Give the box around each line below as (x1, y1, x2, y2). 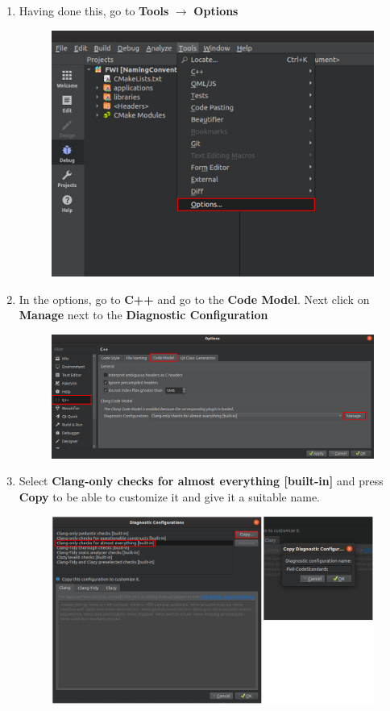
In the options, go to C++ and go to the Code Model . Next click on (19, 290, 370, 307)
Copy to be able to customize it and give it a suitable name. (19, 488, 320, 505)
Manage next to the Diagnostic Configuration (19, 306, 268, 323)
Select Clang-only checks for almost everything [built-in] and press (19, 472, 384, 489)
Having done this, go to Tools (19, 2, 169, 19)
